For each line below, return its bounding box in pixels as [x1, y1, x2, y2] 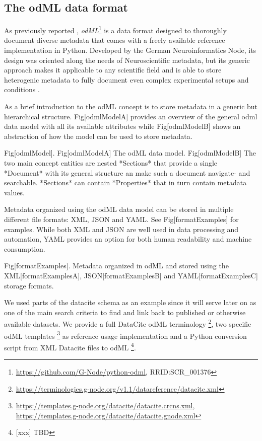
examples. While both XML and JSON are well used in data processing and [4, 224, 239, 234]
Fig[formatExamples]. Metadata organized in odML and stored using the [4, 260, 229, 271]
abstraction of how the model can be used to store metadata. [4, 130, 192, 141]
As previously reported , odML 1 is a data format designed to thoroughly [4, 24, 227, 35]
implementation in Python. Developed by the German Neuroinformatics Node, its [4, 45, 256, 55]
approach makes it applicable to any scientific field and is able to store [4, 64, 222, 75]
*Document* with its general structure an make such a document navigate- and [4, 167, 250, 178]
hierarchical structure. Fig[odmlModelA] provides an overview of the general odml [4, 111, 257, 121]
